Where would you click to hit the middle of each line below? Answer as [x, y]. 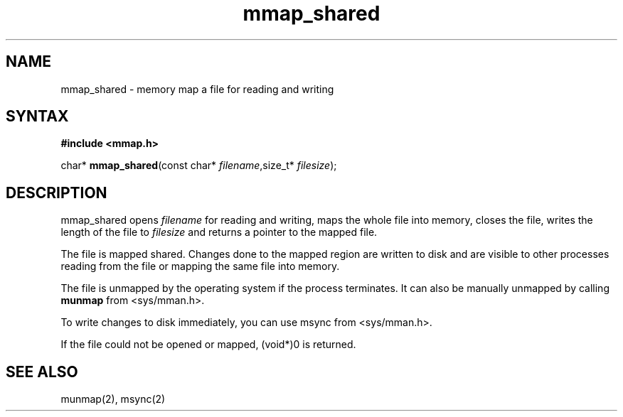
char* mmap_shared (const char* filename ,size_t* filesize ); [199, 166]
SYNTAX [37, 117]
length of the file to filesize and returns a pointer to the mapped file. [219, 232]
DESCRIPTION [57, 193]
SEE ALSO [42, 372]
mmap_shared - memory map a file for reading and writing [197, 89]
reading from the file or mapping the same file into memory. [200, 266]
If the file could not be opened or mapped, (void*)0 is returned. [208, 345]
